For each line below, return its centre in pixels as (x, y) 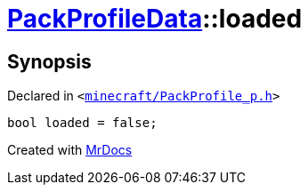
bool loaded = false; (82, 123)
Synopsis (49, 61)
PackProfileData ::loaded (155, 19)
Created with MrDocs (70, 150)
